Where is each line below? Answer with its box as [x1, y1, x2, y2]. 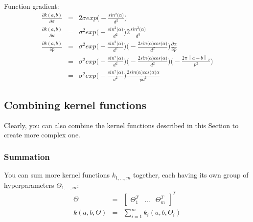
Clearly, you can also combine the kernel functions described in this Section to [4, 120, 239, 130]
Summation [4, 150, 50, 162]
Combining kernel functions [4, 97, 147, 112]
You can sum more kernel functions [4, 170, 110, 180]
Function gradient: [4, 1, 59, 11]
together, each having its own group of [133, 170, 249, 180]
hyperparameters [4, 179, 54, 190]
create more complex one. [4, 130, 80, 140]
